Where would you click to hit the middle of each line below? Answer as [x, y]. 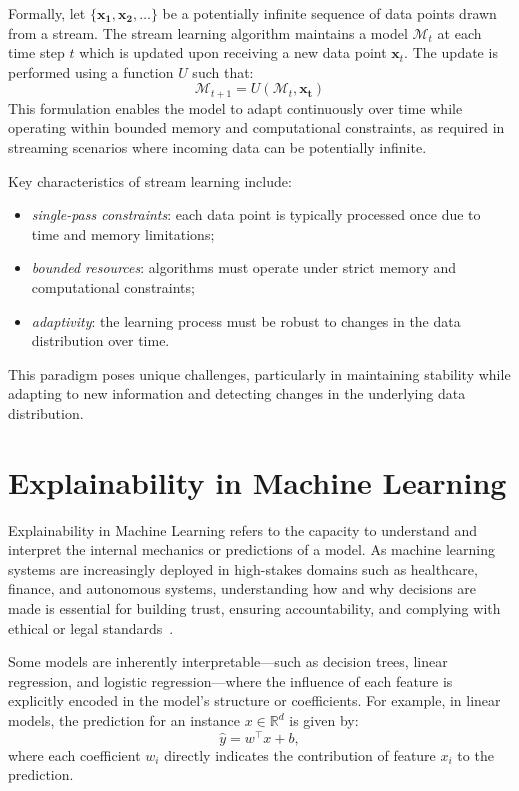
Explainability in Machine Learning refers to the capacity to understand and [242, 529]
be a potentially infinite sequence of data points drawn [329, 13]
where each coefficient [74, 754]
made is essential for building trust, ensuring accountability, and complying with [254, 608]
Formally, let [47, 13]
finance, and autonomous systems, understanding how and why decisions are [242, 588]
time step [36, 52]
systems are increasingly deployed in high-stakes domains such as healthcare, [243, 568]
